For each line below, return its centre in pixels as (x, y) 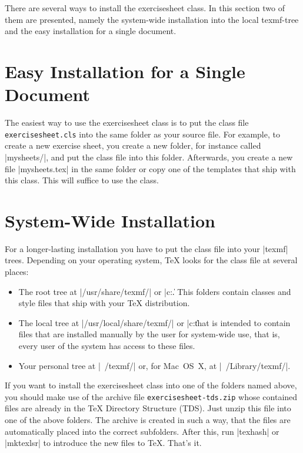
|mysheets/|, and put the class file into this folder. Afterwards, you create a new (149, 157)
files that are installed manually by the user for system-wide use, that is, (149, 334)
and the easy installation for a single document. (91, 31)
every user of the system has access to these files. (107, 345)
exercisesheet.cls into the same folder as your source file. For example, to (142, 134)
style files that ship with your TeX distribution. (104, 303)
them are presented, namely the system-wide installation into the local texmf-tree (152, 19)
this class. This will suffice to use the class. (82, 180)
